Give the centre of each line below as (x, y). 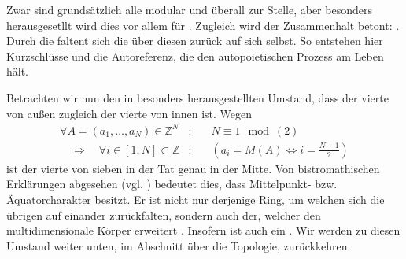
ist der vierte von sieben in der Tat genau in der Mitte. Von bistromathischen (193, 168)
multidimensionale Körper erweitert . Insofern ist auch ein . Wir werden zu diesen (203, 230)
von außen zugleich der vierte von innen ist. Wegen (129, 113)
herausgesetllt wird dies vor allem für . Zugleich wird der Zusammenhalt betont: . (203, 25)
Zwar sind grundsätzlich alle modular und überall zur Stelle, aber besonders (189, 9)
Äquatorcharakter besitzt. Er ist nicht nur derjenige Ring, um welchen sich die (196, 199)
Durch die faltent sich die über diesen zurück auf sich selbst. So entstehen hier (195, 41)
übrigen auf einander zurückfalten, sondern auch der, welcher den (164, 215)
